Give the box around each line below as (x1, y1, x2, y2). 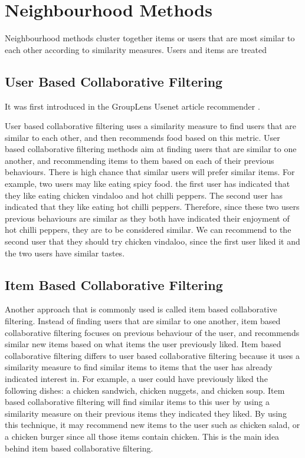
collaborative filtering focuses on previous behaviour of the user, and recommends (5, 326, 300, 338)
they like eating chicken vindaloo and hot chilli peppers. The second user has (5, 189, 283, 201)
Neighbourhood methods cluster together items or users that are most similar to (5, 32, 295, 44)
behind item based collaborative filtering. (5, 441, 153, 454)
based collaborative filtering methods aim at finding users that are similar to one (5, 143, 297, 155)
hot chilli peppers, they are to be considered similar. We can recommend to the (5, 223, 291, 236)
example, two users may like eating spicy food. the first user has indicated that (5, 177, 290, 190)
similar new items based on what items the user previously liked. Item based (5, 338, 281, 350)
